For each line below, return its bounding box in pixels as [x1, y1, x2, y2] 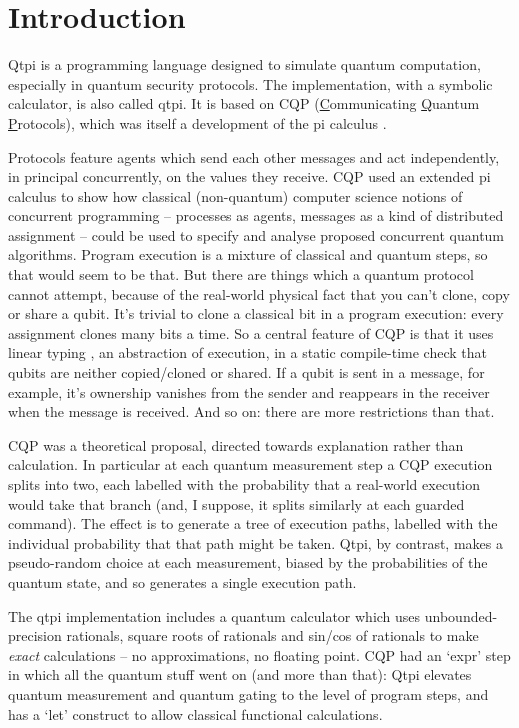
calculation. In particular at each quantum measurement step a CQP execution [8, 454, 493, 475]
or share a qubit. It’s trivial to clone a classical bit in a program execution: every [8, 303, 504, 324]
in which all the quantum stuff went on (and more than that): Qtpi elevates [8, 664, 472, 685]
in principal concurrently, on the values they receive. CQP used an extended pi [8, 166, 491, 187]
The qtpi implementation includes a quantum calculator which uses [8, 605, 421, 626]
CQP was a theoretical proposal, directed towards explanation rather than [8, 434, 464, 455]
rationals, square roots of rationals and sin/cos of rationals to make [66, 625, 479, 646]
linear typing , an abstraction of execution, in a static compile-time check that [8, 342, 487, 363]
